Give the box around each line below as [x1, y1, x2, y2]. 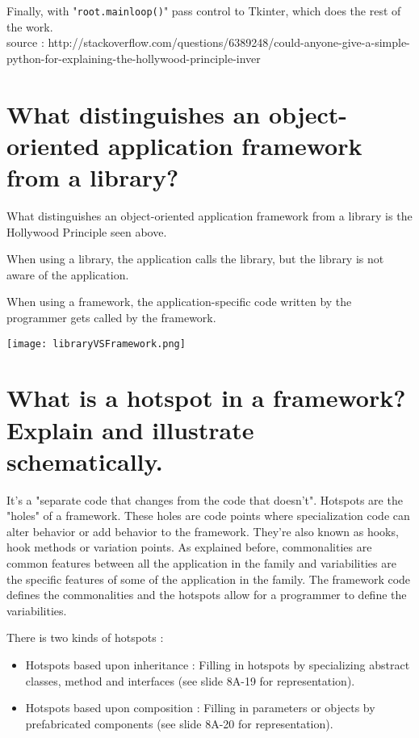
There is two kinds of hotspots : [6, 629, 164, 646]
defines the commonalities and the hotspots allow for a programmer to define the [6, 586, 407, 603]
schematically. [6, 444, 163, 477]
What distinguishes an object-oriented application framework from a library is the [6, 207, 413, 224]
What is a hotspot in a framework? [6, 381, 406, 414]
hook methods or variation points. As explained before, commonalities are [6, 539, 372, 556]
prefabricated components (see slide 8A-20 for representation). [25, 715, 333, 732]
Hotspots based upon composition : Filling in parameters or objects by [25, 699, 375, 716]
